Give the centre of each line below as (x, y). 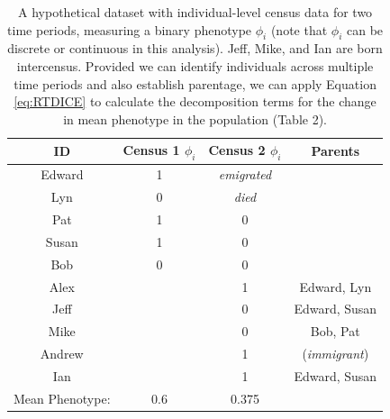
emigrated (245, 174)
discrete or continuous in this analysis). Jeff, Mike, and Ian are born (195, 48)
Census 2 (237, 150)
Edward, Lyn (336, 286)
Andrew (62, 354)
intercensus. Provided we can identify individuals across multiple (195, 65)
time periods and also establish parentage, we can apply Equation (195, 83)
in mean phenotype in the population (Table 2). (195, 118)
